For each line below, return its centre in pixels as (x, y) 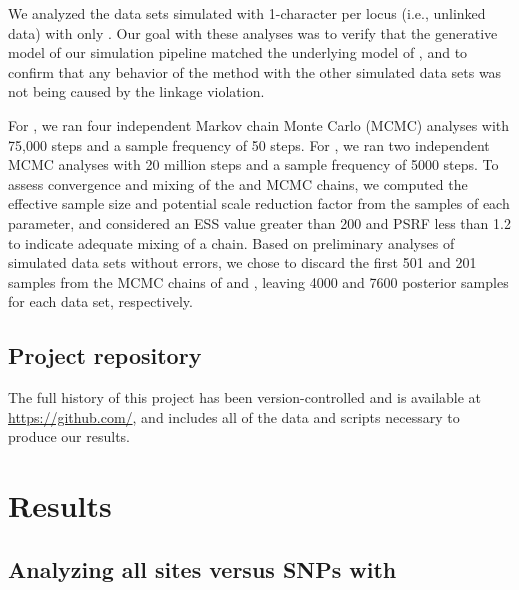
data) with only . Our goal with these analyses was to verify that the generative (253, 32)
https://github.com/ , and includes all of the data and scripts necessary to (234, 416)
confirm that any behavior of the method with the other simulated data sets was (255, 71)
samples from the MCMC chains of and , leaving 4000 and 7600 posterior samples (258, 281)
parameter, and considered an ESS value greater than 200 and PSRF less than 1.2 (259, 222)
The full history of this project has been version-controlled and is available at (245, 397)
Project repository (105, 355)
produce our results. (69, 436)
